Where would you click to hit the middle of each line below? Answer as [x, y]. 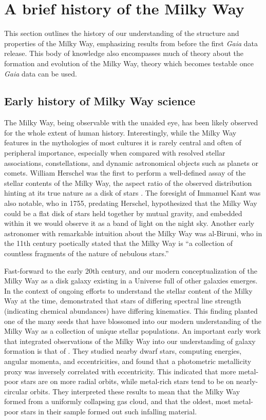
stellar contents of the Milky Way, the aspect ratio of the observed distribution [128, 183]
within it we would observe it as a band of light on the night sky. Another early [129, 223]
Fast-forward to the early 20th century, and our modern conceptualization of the [131, 270]
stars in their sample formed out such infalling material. [109, 411]
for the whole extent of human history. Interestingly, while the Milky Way [120, 132]
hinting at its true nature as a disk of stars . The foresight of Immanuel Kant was [132, 193]
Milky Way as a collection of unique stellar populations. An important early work [132, 331]
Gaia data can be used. [41, 73]
